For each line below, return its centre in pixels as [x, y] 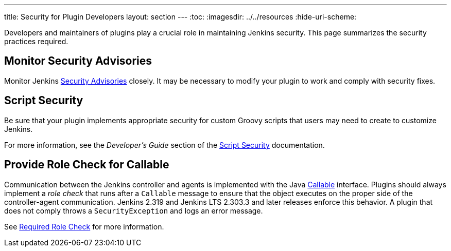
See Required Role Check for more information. [84, 226]
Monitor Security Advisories [78, 61]
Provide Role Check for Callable [87, 165]
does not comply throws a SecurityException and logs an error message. [134, 210]
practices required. [36, 41]
